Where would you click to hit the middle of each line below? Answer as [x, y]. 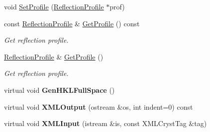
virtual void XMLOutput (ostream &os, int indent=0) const [99, 106]
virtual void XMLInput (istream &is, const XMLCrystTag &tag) [105, 123]
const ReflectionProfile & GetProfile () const [72, 23]
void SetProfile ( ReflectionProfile [54, 6]
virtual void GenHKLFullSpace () [59, 90]
